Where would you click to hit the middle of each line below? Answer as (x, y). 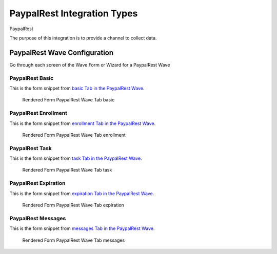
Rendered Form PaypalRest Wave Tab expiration (73, 205)
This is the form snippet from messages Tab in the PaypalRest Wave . (82, 228)
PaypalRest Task (31, 148)
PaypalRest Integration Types (74, 13)
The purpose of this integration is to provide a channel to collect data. (83, 38)
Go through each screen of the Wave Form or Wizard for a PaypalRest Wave (90, 65)
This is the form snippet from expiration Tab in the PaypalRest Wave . (82, 193)
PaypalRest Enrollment (38, 113)
